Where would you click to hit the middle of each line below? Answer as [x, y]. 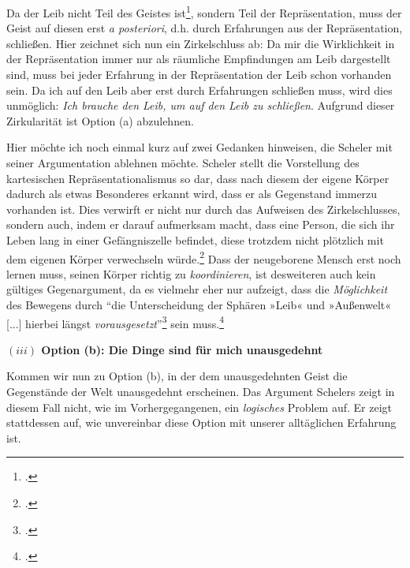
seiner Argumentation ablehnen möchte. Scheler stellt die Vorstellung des [183, 163]
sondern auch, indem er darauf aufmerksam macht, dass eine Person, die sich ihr [201, 224]
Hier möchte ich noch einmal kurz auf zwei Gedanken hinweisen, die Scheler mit [199, 147]
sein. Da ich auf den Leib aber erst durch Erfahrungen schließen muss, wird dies [199, 90]
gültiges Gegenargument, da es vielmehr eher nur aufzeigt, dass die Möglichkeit [197, 289]
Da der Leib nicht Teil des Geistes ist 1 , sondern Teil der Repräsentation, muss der [204, 11]
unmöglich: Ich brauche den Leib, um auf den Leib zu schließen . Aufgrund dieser [201, 105]
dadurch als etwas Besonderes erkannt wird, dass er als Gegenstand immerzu [192, 194]
